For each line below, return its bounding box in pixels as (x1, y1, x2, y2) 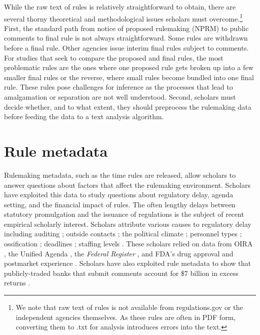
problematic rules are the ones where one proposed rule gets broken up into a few (4, 62, 253, 73)
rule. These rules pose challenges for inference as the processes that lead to (4, 82, 233, 92)
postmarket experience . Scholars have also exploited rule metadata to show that (4, 258, 251, 268)
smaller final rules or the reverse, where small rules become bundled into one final (4, 72, 254, 82)
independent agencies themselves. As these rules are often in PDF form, (15, 311, 236, 322)
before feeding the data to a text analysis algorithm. (4, 111, 164, 122)
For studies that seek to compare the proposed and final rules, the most (4, 52, 223, 63)
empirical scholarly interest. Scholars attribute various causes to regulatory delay (4, 218, 251, 229)
